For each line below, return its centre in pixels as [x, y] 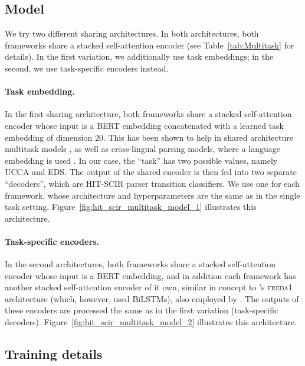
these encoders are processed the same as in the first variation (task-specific [142, 310]
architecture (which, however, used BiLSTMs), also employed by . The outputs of [152, 298]
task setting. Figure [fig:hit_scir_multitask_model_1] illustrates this [131, 207]
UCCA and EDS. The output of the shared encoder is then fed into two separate [151, 172]
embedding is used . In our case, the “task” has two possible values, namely [141, 160]
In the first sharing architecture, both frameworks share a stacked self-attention [148, 114]
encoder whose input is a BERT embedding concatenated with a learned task [144, 125]
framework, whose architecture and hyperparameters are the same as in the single [152, 195]
